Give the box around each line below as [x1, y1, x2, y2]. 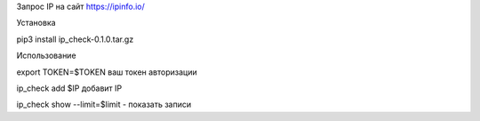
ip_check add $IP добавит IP [16, 83, 123, 93]
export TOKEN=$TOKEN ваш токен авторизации [16, 67, 197, 77]
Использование [16, 50, 76, 61]
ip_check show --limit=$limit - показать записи [16, 99, 191, 110]
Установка [16, 18, 57, 28]
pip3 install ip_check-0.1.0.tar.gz [16, 34, 134, 44]
